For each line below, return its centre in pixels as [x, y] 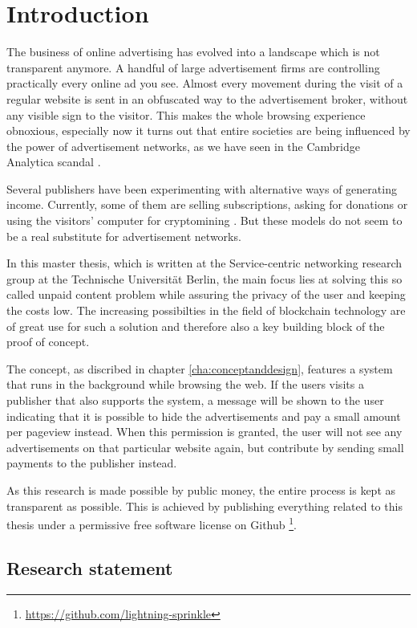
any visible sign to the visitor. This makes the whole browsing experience [186, 114]
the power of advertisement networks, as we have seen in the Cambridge [183, 146]
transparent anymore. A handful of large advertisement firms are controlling [193, 67]
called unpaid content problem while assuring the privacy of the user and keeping [206, 294]
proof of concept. [48, 342]
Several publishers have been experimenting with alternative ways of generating [202, 188]
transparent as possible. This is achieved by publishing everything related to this [204, 506]
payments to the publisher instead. [92, 463]
